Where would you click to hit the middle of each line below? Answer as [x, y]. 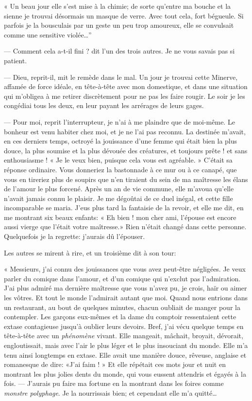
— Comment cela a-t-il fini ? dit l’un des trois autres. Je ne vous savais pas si [119, 51]
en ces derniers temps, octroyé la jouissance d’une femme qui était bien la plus [121, 141]
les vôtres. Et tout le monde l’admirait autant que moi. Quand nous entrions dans [126, 298]
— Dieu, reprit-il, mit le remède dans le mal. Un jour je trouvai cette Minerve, [121, 77]
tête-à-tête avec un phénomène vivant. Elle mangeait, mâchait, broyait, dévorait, [124, 336]
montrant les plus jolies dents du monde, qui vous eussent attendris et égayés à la [125, 374]
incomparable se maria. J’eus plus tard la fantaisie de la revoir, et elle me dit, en [124, 208]
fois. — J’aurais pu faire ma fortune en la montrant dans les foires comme [114, 383]
